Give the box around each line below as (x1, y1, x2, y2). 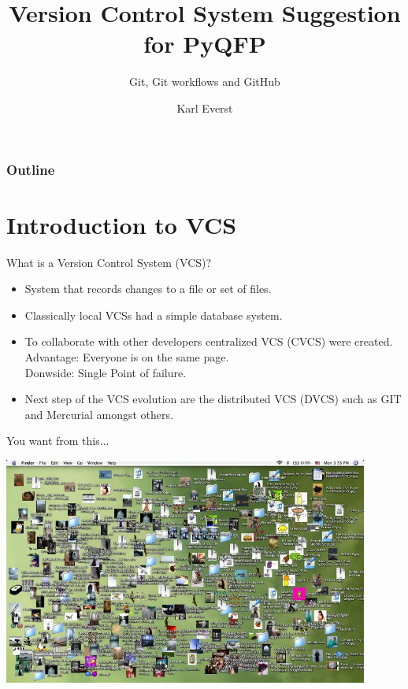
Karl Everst (176, 99, 233, 116)
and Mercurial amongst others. (24, 406, 173, 422)
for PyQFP (143, 28, 266, 60)
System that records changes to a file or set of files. (24, 280, 272, 297)
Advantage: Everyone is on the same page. (24, 348, 229, 365)
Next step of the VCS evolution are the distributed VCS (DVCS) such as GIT (24, 391, 402, 407)
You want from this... (6, 432, 109, 449)
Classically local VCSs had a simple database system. (24, 306, 283, 323)
